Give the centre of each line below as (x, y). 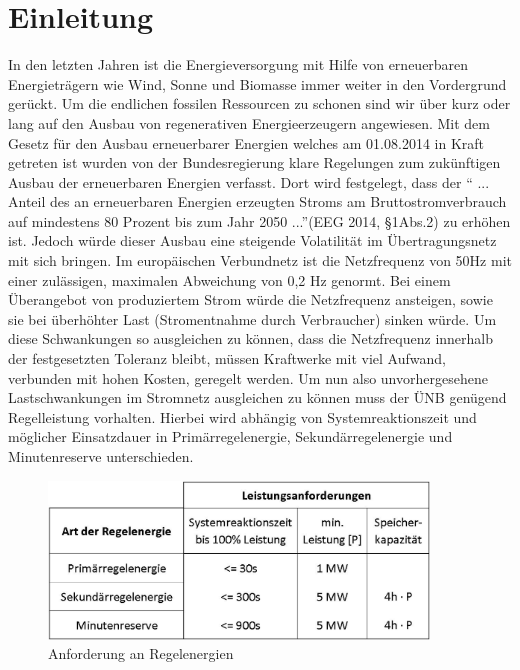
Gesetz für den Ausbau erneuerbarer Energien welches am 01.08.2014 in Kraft (246, 142)
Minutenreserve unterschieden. (101, 456)
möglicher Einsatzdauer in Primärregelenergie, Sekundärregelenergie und (230, 436)
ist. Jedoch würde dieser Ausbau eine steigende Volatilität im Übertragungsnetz (252, 240)
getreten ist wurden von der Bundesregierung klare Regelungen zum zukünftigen (254, 162)
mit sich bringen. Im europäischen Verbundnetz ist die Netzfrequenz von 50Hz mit (260, 260)
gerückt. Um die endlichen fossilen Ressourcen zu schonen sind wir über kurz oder (259, 103)
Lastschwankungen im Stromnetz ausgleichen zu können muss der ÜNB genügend (257, 397)
